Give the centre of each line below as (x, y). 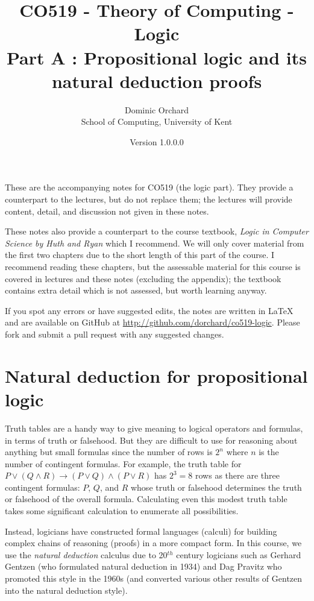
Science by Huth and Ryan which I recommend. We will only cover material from (155, 243)
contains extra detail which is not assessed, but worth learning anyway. (136, 290)
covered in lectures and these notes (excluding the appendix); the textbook (143, 278)
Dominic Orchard (157, 109)
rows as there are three (237, 475)
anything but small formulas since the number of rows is (109, 452)
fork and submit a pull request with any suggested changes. (115, 334)
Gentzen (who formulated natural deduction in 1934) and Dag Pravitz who (143, 566)
